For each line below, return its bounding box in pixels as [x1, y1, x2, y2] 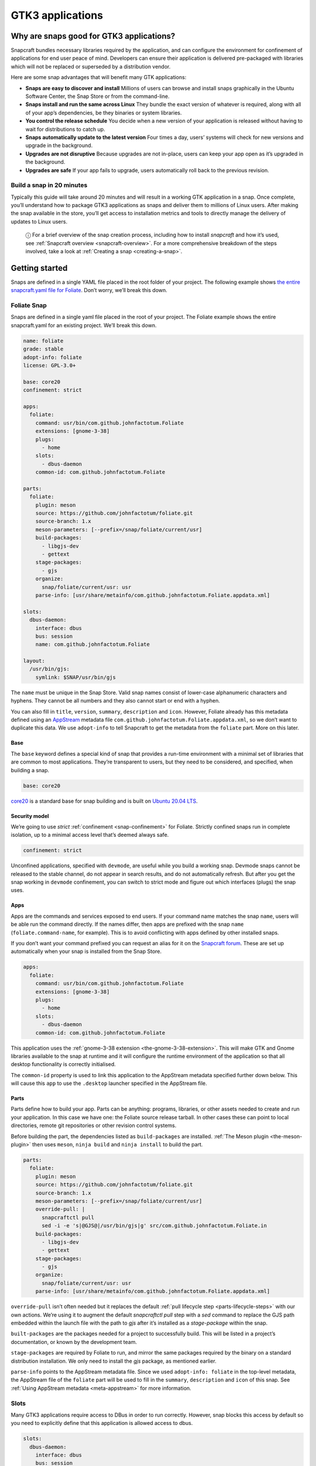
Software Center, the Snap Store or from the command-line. [25, 93, 170, 100]
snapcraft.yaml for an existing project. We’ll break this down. [11, 321, 157, 328]
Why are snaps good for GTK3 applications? [11, 31, 176, 41]
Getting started [11, 263, 68, 273]
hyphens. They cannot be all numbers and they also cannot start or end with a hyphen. [11, 697, 221, 704]
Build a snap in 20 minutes [11, 181, 88, 189]
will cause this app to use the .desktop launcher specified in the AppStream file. [11, 1080, 207, 1087]
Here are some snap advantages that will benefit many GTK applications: [11, 74, 187, 81]
